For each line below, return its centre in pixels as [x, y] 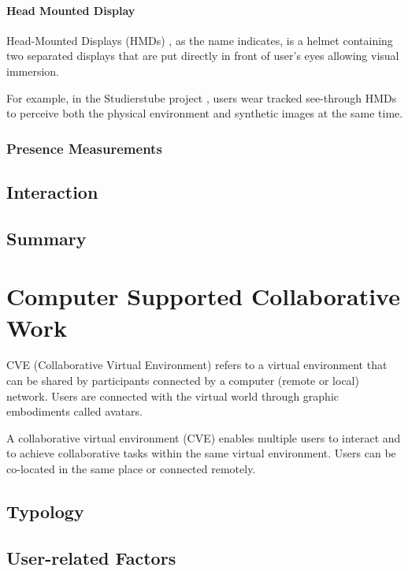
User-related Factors [91, 557]
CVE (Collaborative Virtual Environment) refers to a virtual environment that [197, 365]
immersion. [33, 71]
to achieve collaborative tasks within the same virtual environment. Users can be [201, 453]
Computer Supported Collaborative [203, 296]
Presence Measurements [84, 148]
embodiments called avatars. [74, 411]
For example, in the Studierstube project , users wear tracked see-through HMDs [202, 97]
